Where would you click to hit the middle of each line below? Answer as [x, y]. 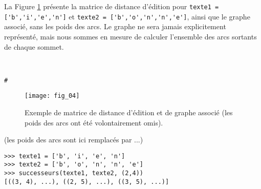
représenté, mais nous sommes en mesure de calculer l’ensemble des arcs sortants [130, 36]
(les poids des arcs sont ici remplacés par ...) [74, 140]
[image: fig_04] [52, 96]
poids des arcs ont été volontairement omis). [94, 122]
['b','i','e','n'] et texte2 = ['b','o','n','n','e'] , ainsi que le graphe [127, 16]
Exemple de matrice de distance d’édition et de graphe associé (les [129, 112]
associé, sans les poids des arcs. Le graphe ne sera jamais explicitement [115, 26]
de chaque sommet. [34, 46]
